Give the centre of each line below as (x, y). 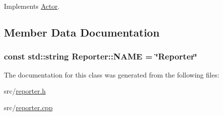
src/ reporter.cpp (28, 107)
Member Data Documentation (82, 32)
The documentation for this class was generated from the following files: (112, 74)
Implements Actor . (32, 6)
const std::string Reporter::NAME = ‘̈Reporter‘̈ (101, 56)
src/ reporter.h (25, 91)
